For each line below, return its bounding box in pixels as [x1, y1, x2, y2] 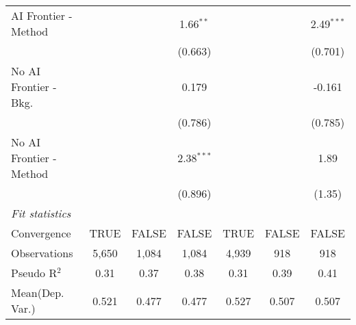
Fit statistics [11, 205, 71, 221]
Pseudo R [11, 265, 58, 281]
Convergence [11, 225, 71, 241]
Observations [11, 245, 73, 261]
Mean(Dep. [11, 285, 64, 300]
